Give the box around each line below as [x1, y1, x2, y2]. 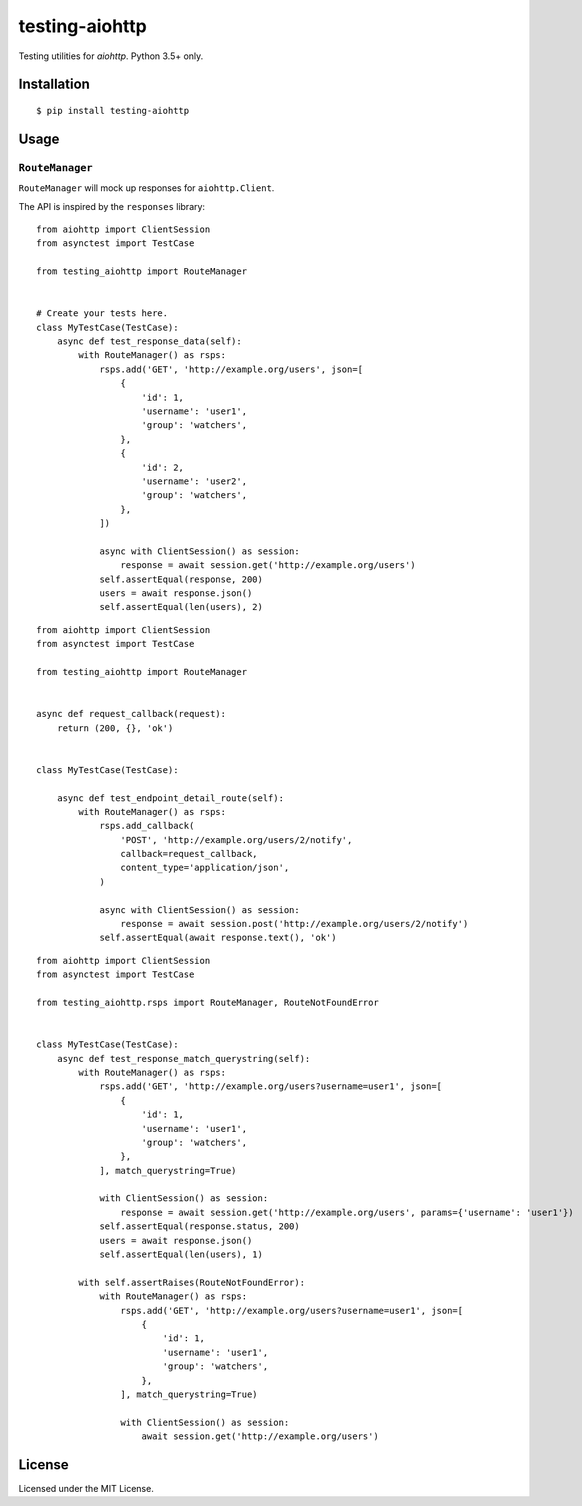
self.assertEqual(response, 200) [99, 573, 264, 585]
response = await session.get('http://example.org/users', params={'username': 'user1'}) [120, 1206, 574, 1218]
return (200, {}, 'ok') [56, 722, 174, 734]
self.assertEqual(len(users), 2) [99, 601, 264, 613]
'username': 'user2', [141, 475, 248, 487]
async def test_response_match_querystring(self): [56, 1053, 311, 1064]
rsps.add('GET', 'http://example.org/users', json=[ [99, 363, 364, 375]
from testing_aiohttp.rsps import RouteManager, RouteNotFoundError [36, 996, 379, 1008]
